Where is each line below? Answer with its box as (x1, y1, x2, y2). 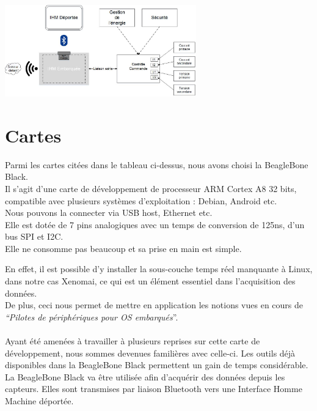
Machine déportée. (5, 394, 74, 407)
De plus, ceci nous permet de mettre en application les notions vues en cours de (5, 298, 303, 311)
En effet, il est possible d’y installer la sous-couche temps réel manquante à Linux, (5, 262, 313, 275)
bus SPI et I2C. (5, 230, 64, 243)
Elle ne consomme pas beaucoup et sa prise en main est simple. (5, 242, 242, 254)
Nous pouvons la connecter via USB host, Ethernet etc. (5, 206, 213, 219)
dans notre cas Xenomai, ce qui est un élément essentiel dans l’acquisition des (5, 275, 296, 287)
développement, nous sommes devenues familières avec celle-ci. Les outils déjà (5, 346, 296, 359)
